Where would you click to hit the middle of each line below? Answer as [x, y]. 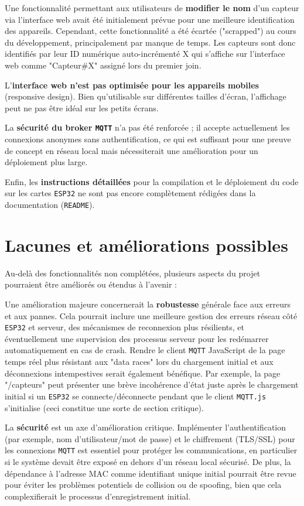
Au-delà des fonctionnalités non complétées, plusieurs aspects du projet [133, 273]
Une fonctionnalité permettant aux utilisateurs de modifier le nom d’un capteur [152, 8]
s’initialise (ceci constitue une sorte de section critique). [104, 407]
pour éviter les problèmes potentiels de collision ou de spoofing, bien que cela [143, 485]
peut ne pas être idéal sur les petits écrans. [82, 107]
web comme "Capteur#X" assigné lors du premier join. [103, 65]
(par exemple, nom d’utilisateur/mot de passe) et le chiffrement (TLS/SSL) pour [150, 438]
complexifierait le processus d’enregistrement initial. [98, 496]
